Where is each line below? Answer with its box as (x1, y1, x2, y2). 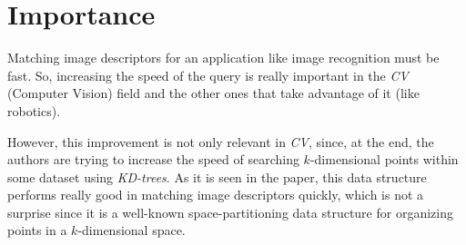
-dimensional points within (309, 150, 459, 169)
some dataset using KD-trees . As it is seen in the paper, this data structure (7, 167, 427, 186)
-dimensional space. (77, 220, 186, 240)
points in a (7, 220, 67, 240)
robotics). (7, 101, 61, 120)
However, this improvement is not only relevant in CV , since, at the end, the (7, 132, 434, 151)
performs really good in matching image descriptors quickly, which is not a (7, 185, 424, 204)
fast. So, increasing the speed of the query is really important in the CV (7, 65, 409, 84)
